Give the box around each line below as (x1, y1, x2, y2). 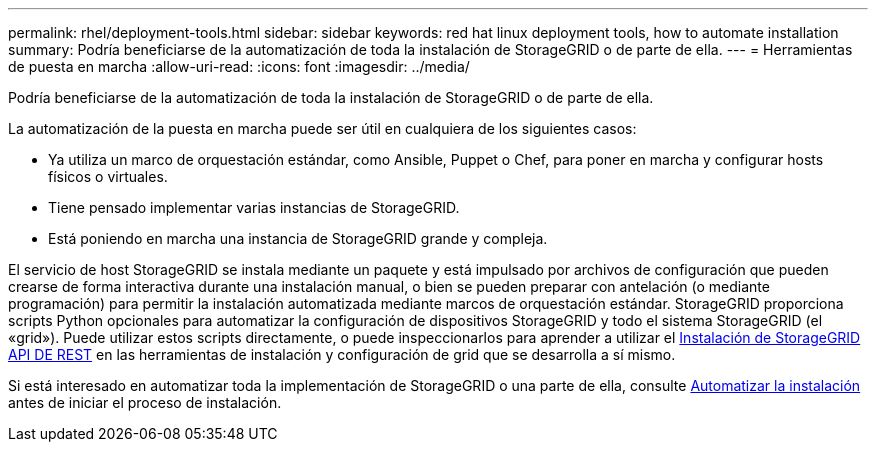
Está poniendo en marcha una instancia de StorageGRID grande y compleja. (48, 230, 548, 247)
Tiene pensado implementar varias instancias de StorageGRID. (48, 199, 460, 216)
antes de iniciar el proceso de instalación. (8, 394, 282, 411)
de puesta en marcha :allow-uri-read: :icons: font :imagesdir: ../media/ (8, 58, 470, 75)
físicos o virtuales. (48, 168, 168, 185)
